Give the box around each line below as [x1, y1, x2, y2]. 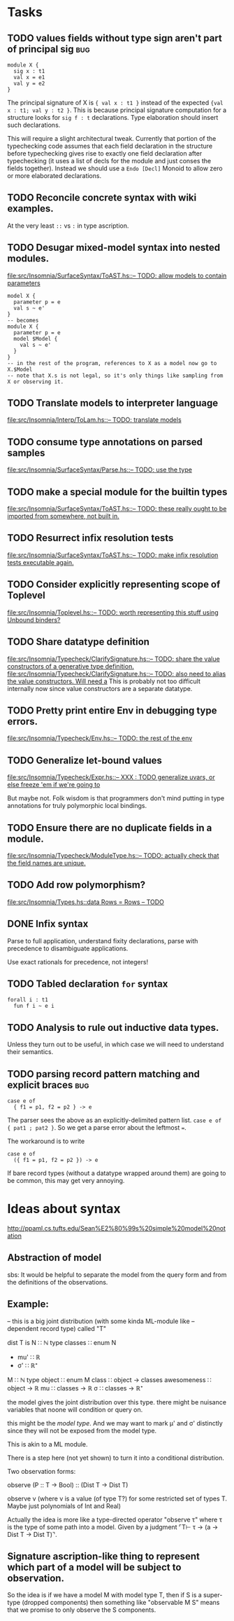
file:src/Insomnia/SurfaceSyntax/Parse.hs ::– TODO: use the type [7, 465, 192, 474]
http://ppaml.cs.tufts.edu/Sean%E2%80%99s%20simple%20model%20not [7, 1224, 226, 1232]
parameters [7, 278, 41, 287]
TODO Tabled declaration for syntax [7, 978, 168, 990]
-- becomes [7, 317, 39, 324]
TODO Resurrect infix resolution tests [7, 532, 174, 544]
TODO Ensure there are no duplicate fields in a [7, 821, 212, 834]
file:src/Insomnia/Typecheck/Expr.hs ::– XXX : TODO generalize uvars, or [7, 773, 215, 781]
